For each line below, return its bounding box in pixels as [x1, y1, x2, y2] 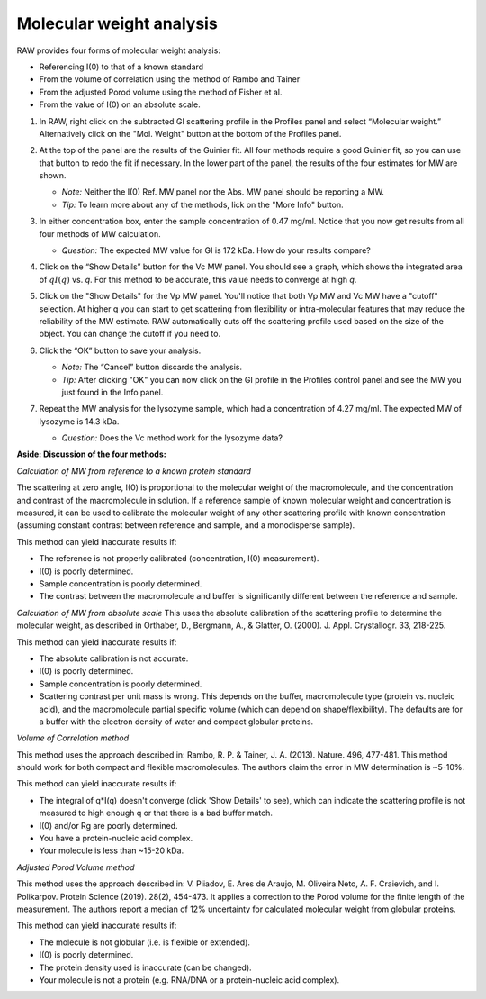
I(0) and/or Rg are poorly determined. [39, 820, 179, 831]
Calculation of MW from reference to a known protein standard [16, 465, 252, 477]
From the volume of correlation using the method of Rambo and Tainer [39, 74, 301, 85]
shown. [39, 170, 67, 181]
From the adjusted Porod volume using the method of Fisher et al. [39, 86, 283, 97]
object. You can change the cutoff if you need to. [39, 329, 220, 340]
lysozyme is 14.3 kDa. [39, 415, 120, 427]
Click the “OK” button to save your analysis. [39, 345, 202, 356]
